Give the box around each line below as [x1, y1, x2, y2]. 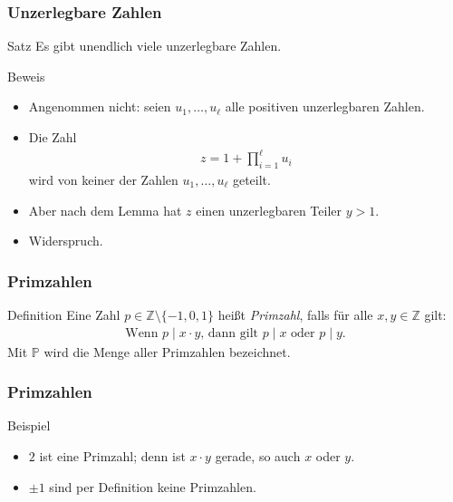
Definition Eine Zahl [7, 304, 120, 323]
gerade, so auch [215, 446, 301, 465]
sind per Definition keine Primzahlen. [49, 477, 256, 496]
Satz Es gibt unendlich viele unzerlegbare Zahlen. [7, 36, 282, 55]
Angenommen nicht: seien [28, 97, 171, 116]
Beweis [7, 66, 45, 85]
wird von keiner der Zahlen [28, 169, 178, 188]
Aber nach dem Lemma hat [28, 200, 182, 219]
